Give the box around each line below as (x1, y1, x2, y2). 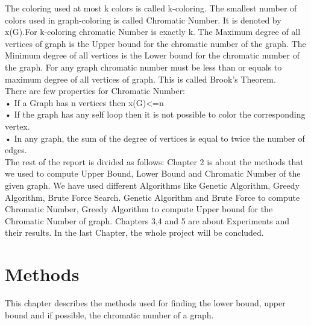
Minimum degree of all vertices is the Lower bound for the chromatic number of (5, 49, 300, 62)
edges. (5, 144, 27, 156)
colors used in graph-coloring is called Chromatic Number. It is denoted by (5, 13, 281, 26)
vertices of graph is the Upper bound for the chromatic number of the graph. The (5, 37, 306, 49)
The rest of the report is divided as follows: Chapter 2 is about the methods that (5, 155, 304, 168)
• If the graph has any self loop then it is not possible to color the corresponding (5, 108, 306, 121)
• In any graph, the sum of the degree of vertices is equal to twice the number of (5, 131, 305, 144)
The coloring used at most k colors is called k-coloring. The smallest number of (5, 2, 297, 14)
